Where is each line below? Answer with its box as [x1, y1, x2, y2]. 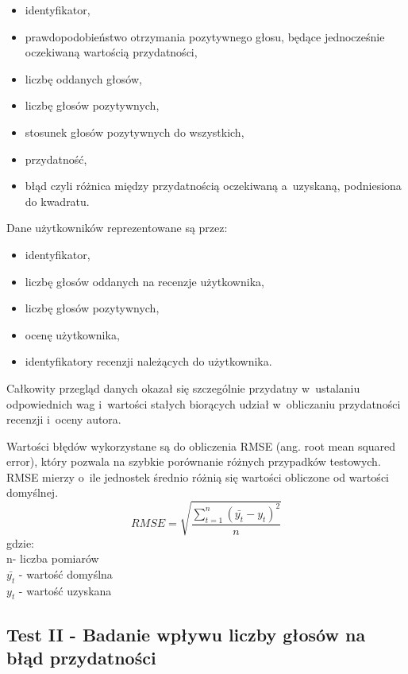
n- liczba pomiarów [6, 550, 99, 567]
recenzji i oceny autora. [6, 411, 121, 428]
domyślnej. [6, 484, 59, 501]
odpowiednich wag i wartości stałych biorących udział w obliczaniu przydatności [6, 395, 401, 412]
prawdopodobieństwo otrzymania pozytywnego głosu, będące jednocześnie [25, 28, 385, 45]
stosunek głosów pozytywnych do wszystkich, [25, 123, 244, 140]
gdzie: [6, 534, 34, 551]
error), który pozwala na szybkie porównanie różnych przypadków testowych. [6, 453, 381, 470]
